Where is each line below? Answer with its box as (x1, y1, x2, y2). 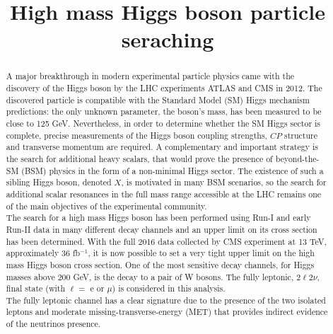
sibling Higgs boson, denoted (6, 176, 112, 188)
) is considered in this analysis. (112, 282, 226, 294)
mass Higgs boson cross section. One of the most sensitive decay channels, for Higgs (6, 258, 315, 270)
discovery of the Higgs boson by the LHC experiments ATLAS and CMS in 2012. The (6, 82, 322, 94)
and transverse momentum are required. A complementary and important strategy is (6, 141, 318, 153)
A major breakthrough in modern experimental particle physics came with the (6, 70, 295, 82)
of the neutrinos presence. (6, 318, 101, 330)
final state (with (6, 282, 66, 294)
